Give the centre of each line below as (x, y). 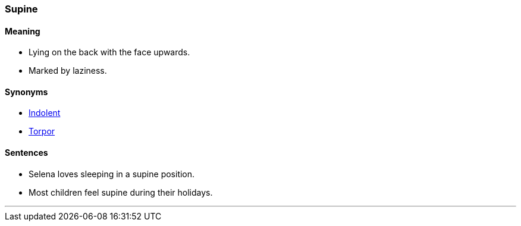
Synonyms (26, 92)
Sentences (26, 153)
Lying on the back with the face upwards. (109, 52)
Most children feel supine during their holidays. (121, 192)
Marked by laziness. (68, 71)
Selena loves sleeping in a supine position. (112, 174)
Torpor (42, 131)
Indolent (45, 113)
